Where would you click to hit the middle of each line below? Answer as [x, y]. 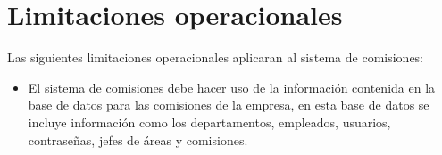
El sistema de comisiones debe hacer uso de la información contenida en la [232, 87]
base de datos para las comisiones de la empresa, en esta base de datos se [229, 105]
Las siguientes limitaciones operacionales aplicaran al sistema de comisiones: [216, 57]
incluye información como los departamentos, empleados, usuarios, [209, 122]
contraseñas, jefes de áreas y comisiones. [138, 139]
